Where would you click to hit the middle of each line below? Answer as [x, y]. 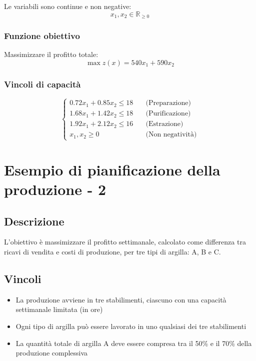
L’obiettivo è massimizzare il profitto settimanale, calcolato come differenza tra [125, 242]
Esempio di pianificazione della [112, 169]
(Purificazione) [168, 114]
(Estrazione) [164, 124]
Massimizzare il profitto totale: [51, 54]
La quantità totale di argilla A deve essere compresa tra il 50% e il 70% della [134, 343]
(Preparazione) [168, 103]
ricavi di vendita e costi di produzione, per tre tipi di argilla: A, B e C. [112, 252]
